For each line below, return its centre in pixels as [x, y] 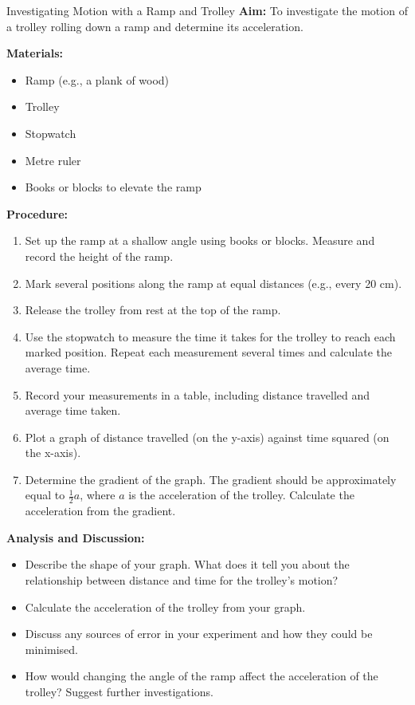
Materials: [35, 53]
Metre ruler [53, 160]
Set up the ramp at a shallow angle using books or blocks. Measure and [200, 240]
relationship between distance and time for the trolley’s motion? [182, 580]
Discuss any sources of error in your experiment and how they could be [199, 634]
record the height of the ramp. [99, 256]
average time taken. [73, 410]
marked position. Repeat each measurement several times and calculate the [209, 352]
